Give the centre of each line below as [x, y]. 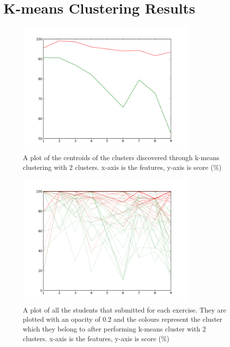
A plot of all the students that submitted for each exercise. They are [125, 309]
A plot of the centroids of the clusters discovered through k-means [121, 157]
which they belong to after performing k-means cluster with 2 [115, 328]
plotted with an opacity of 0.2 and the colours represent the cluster [123, 319]
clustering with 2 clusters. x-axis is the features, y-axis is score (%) [122, 167]
